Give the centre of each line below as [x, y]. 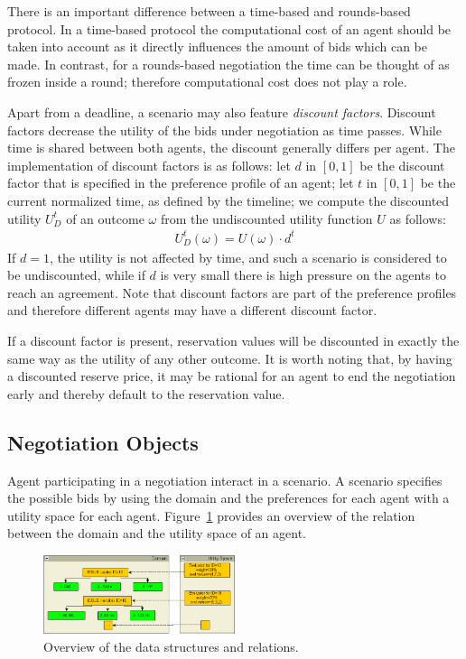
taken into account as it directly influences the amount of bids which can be [217, 46]
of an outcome [105, 218]
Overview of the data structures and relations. [171, 646]
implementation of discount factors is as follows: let [149, 165]
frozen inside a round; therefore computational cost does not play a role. [207, 82]
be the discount [402, 165]
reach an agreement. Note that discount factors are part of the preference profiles [232, 292]
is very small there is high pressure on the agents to [303, 275]
